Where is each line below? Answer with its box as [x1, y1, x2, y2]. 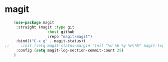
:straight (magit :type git [16, 24, 75, 29]
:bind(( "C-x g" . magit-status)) [16, 38, 86, 43]
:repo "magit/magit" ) [47, 34, 93, 39]
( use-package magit [14, 20, 55, 25]
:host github [47, 29, 75, 34]
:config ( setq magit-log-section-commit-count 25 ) [16, 48, 124, 53]
